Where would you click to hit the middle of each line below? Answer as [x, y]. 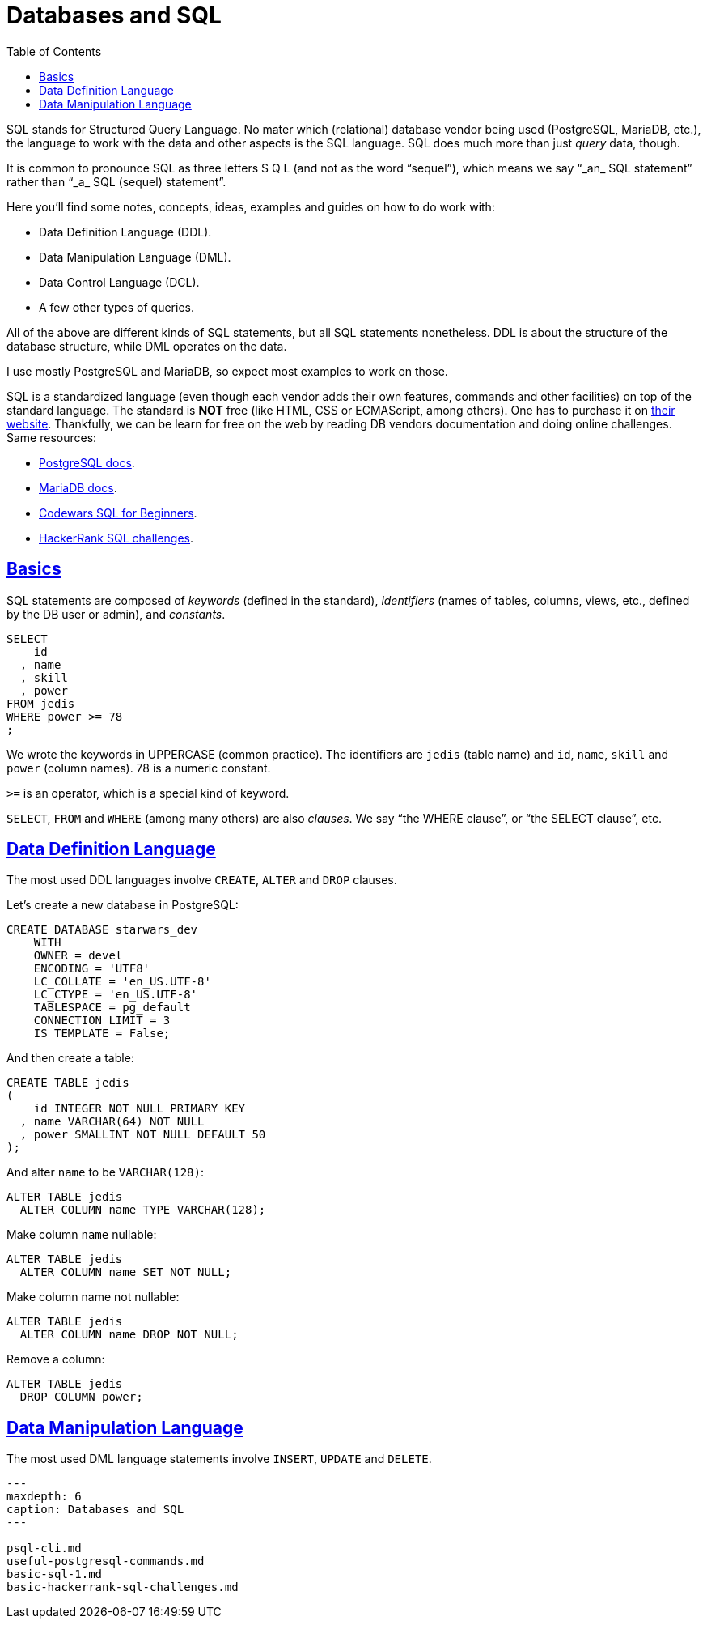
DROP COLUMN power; [81, 1397]
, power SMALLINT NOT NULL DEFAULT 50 [143, 1135]
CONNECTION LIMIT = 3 [102, 1021]
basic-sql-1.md [55, 1574]
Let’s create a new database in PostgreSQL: [123, 905]
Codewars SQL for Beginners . [118, 513]
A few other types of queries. [116, 307]
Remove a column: [56, 1359]
